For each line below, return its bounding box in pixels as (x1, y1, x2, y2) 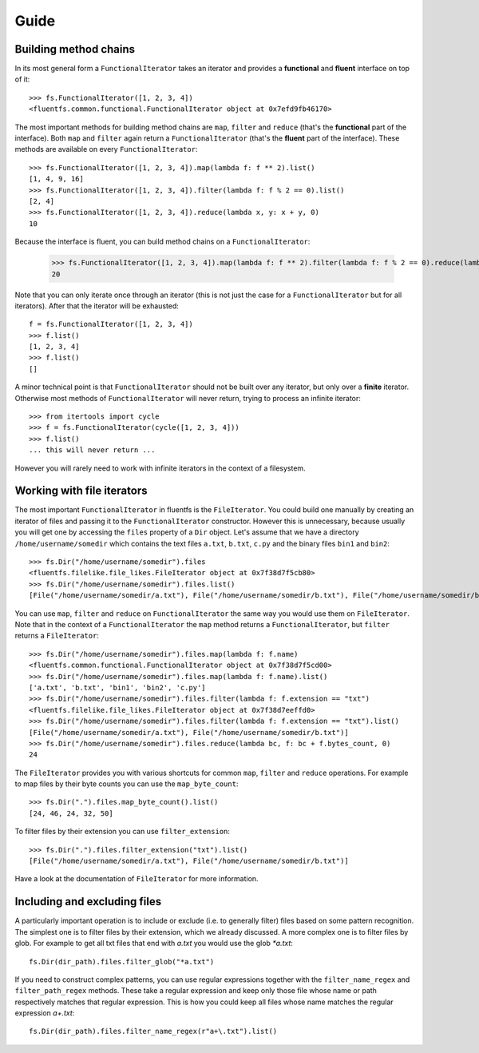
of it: (14, 74, 30, 84)
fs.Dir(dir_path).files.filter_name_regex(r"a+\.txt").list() (29, 1027, 278, 1036)
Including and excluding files (14, 895, 162, 908)
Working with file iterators (14, 484, 148, 498)
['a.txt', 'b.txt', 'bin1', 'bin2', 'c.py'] (29, 683, 207, 692)
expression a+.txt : (14, 1008, 75, 1018)
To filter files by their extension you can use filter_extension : (14, 827, 231, 836)
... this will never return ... (29, 446, 156, 455)
